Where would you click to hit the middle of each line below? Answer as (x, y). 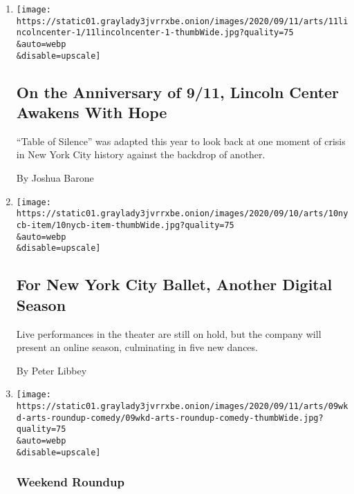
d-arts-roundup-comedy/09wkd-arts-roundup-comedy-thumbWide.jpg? (170, 418)
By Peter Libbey (52, 370)
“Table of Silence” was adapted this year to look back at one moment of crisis (181, 141)
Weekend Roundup (70, 482)
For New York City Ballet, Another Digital (174, 284)
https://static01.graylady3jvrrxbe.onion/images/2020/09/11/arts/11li (182, 21)
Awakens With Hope (92, 112)
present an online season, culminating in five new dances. (137, 347)
